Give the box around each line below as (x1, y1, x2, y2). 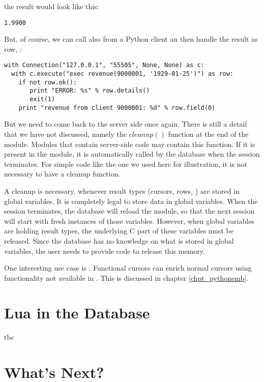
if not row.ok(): (18, 78, 77, 86)
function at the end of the (168, 128, 249, 139)
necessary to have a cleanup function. (4, 168, 121, 179)
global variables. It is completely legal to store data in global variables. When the (4, 195, 258, 206)
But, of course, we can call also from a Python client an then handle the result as (4, 34, 258, 44)
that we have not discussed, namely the (4, 128, 127, 139)
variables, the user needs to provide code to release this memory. (4, 245, 205, 256)
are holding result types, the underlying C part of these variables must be (4, 225, 233, 236)
